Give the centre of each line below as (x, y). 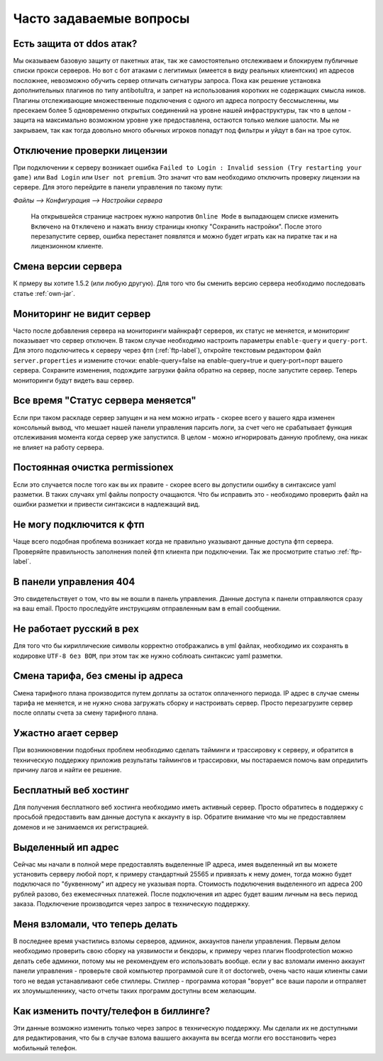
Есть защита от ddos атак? (75, 44)
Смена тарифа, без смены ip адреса (98, 676)
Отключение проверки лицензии (90, 150)
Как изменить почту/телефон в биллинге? (112, 1011)
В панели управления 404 (74, 582)
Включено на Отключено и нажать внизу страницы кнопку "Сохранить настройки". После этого (176, 226)
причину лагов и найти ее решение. (67, 770)
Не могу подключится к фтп (79, 525)
